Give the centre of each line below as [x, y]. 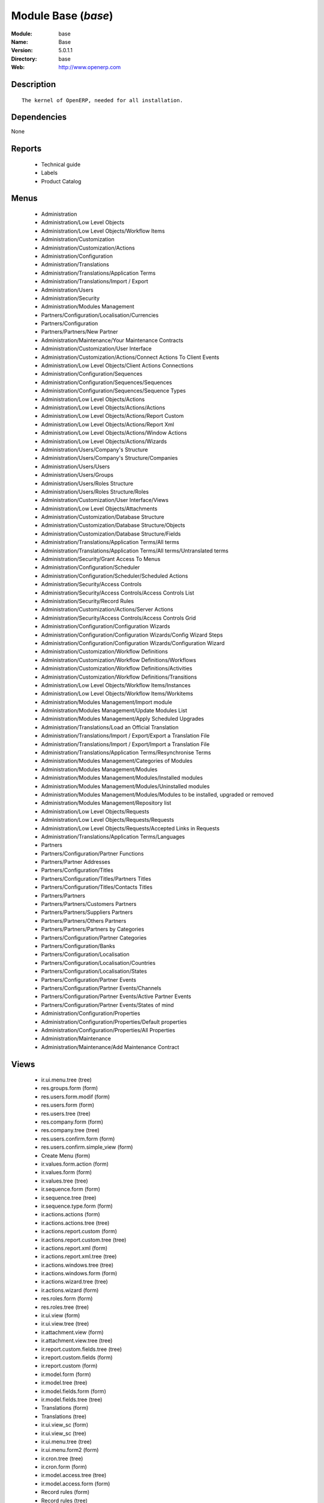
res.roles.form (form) [67, 1299]
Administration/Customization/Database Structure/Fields [111, 534]
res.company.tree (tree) [70, 1130]
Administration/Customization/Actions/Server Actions [107, 610]
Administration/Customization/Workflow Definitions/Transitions [119, 677]
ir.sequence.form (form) [70, 1189]
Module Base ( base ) [62, 16]
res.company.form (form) [72, 1122]
